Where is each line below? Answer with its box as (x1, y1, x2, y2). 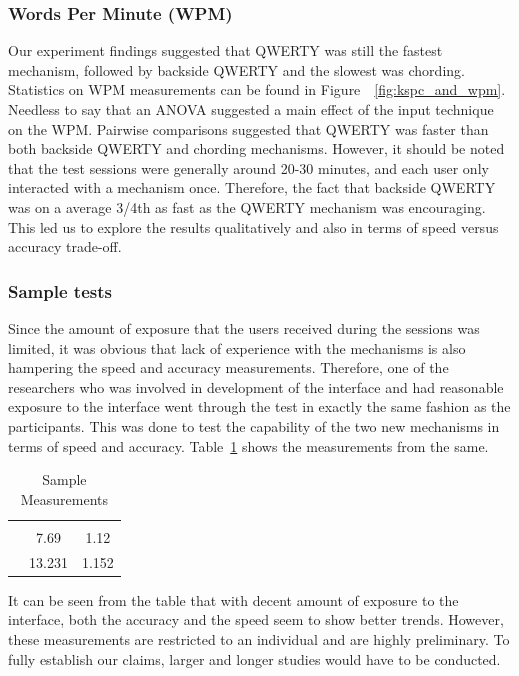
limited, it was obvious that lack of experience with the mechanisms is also (8, 337, 466, 358)
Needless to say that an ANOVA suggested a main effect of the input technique (8, 99, 494, 119)
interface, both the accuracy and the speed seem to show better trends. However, (8, 609, 504, 630)
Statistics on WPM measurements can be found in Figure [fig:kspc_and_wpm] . (8, 79, 506, 100)
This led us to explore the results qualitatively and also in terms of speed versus (8, 216, 499, 237)
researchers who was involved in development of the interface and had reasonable (8, 376, 504, 397)
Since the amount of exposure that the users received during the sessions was (8, 317, 480, 338)
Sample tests (8, 278, 112, 303)
